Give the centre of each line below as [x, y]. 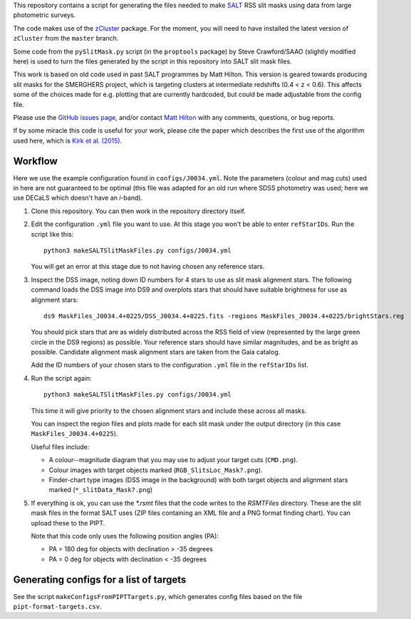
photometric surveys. [45, 15]
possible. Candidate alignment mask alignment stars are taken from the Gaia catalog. [156, 352]
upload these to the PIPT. [68, 523]
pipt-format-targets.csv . [57, 607]
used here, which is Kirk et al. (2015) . [68, 140]
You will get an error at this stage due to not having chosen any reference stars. [148, 267]
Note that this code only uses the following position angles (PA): [125, 536]
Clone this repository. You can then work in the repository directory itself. [138, 211]
